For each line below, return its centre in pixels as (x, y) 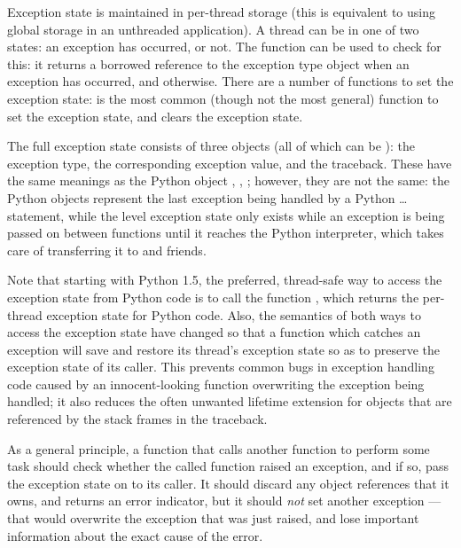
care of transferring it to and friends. (107, 250)
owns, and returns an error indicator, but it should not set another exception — (224, 501)
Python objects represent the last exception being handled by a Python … (207, 197)
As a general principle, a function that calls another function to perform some (219, 448)
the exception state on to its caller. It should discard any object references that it (228, 483)
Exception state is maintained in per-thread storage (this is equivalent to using (221, 12)
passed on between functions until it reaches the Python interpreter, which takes (226, 233)
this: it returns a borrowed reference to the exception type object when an (208, 63)
